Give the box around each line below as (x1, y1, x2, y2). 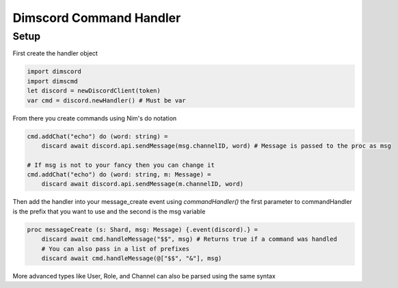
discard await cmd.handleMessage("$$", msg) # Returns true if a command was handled (41, 235, 338, 243)
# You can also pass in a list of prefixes (41, 245, 189, 252)
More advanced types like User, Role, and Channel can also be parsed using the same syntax (12, 272, 276, 280)
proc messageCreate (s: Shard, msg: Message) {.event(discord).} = (27, 226, 258, 233)
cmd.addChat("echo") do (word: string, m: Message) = (27, 171, 211, 179)
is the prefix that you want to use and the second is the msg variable (12, 207, 206, 215)
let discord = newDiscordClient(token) (27, 87, 161, 95)
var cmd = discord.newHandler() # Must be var (27, 96, 186, 104)
